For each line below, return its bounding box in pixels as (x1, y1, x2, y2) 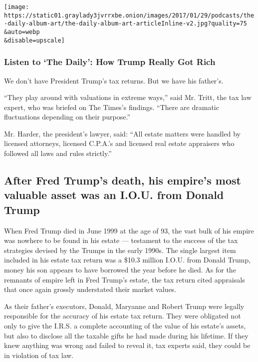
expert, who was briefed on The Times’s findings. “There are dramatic (4, 101, 219, 112)
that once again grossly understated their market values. (4, 284, 177, 294)
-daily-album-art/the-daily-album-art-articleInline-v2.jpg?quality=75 (4, 20, 247, 27)
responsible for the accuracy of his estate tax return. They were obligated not (4, 310, 241, 321)
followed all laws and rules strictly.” (4, 148, 112, 158)
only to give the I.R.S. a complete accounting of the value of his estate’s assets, (4, 320, 246, 330)
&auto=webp (4, 28, 40, 35)
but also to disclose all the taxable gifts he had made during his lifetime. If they (4, 330, 249, 340)
